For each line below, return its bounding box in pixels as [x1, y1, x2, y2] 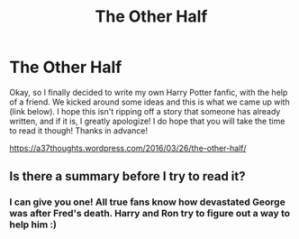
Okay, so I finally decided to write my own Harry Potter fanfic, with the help [9, 87, 288, 97]
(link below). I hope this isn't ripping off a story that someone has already [9, 106, 281, 116]
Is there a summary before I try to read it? [9, 169, 246, 184]
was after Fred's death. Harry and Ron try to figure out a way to [9, 207, 291, 220]
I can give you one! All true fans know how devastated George [9, 196, 285, 208]
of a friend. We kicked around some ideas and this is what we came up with [9, 97, 290, 107]
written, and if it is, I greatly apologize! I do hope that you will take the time [9, 115, 285, 126]
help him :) [9, 218, 57, 231]
